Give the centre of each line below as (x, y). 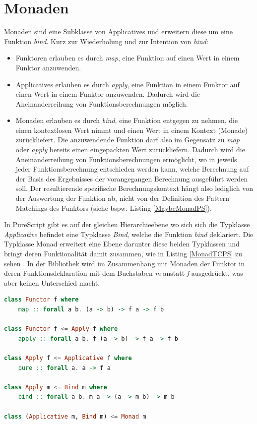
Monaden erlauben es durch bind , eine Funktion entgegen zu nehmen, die (127, 120)
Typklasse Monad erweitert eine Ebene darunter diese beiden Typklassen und (122, 244)
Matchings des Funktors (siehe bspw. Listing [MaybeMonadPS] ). (114, 208)
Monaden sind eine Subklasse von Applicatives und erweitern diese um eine (118, 31)
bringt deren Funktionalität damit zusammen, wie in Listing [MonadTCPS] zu (123, 253)
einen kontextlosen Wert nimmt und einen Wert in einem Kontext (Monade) (132, 130)
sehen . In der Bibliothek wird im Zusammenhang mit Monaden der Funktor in (124, 263)
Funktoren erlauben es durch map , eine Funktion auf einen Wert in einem (128, 58)
